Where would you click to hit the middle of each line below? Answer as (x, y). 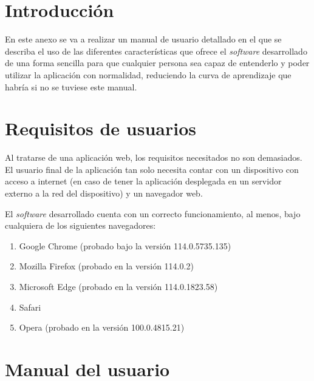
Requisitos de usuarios (101, 128)
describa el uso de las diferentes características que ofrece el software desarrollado (156, 51)
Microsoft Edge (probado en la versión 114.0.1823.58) (118, 286)
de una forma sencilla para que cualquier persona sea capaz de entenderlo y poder (157, 63)
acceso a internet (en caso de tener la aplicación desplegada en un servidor (143, 181)
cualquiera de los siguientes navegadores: (80, 225)
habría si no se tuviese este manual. (71, 86)
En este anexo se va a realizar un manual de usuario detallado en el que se (143, 39)
